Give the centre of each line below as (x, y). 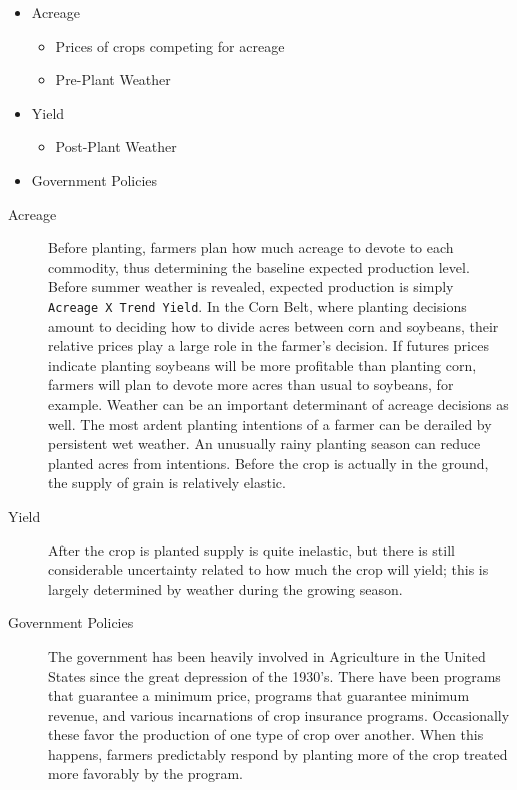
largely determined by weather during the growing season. (225, 588)
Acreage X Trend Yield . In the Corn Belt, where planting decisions (257, 305)
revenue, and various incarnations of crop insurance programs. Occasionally (279, 714)
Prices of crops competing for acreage (170, 45)
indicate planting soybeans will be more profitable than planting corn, (262, 364)
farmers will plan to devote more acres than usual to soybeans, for (251, 384)
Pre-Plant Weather (113, 79)
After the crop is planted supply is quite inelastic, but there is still (251, 549)
